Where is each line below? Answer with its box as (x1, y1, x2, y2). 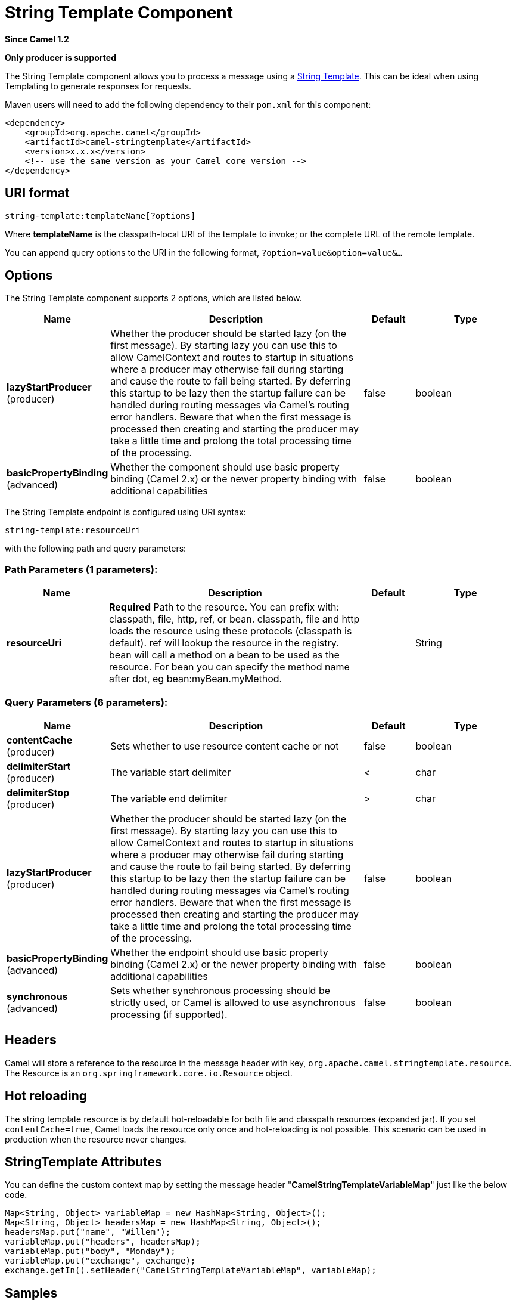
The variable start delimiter (110, 766, 231, 778)
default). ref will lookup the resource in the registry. (109, 637, 339, 649)
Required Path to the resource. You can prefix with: (109, 601, 340, 614)
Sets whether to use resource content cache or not (110, 739, 339, 752)
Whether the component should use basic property (110, 461, 340, 473)
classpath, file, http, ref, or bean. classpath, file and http (109, 613, 360, 626)
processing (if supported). (110, 1008, 228, 1020)
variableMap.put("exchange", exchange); (5, 1256, 196, 1266)
